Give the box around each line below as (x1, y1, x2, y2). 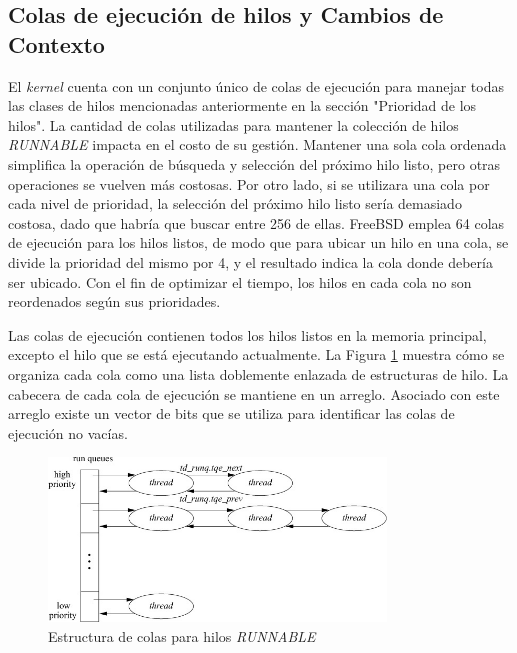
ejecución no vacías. (8, 422, 128, 443)
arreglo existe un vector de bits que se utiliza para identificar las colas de (8, 403, 455, 424)
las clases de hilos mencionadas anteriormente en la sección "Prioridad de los (8, 95, 477, 116)
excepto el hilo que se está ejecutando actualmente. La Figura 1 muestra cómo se (8, 344, 505, 365)
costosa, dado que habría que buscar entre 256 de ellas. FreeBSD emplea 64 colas (8, 212, 505, 233)
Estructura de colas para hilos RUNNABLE (48, 626, 316, 646)
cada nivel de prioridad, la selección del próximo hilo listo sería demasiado (8, 193, 462, 214)
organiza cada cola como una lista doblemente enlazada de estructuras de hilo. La (8, 363, 509, 384)
